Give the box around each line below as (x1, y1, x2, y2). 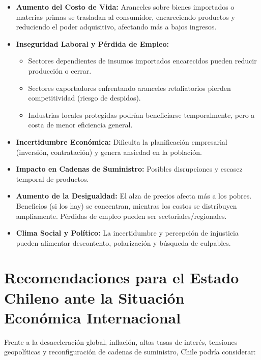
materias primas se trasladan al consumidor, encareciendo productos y (16, 11, 235, 22)
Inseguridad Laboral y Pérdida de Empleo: (16, 38, 169, 49)
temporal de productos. (16, 173, 89, 184)
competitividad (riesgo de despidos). (28, 92, 141, 103)
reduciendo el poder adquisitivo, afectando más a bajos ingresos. (16, 21, 217, 32)
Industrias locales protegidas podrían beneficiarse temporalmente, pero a (28, 109, 255, 120)
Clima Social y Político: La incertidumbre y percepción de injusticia (16, 227, 239, 238)
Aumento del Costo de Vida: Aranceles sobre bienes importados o (16, 2, 235, 12)
